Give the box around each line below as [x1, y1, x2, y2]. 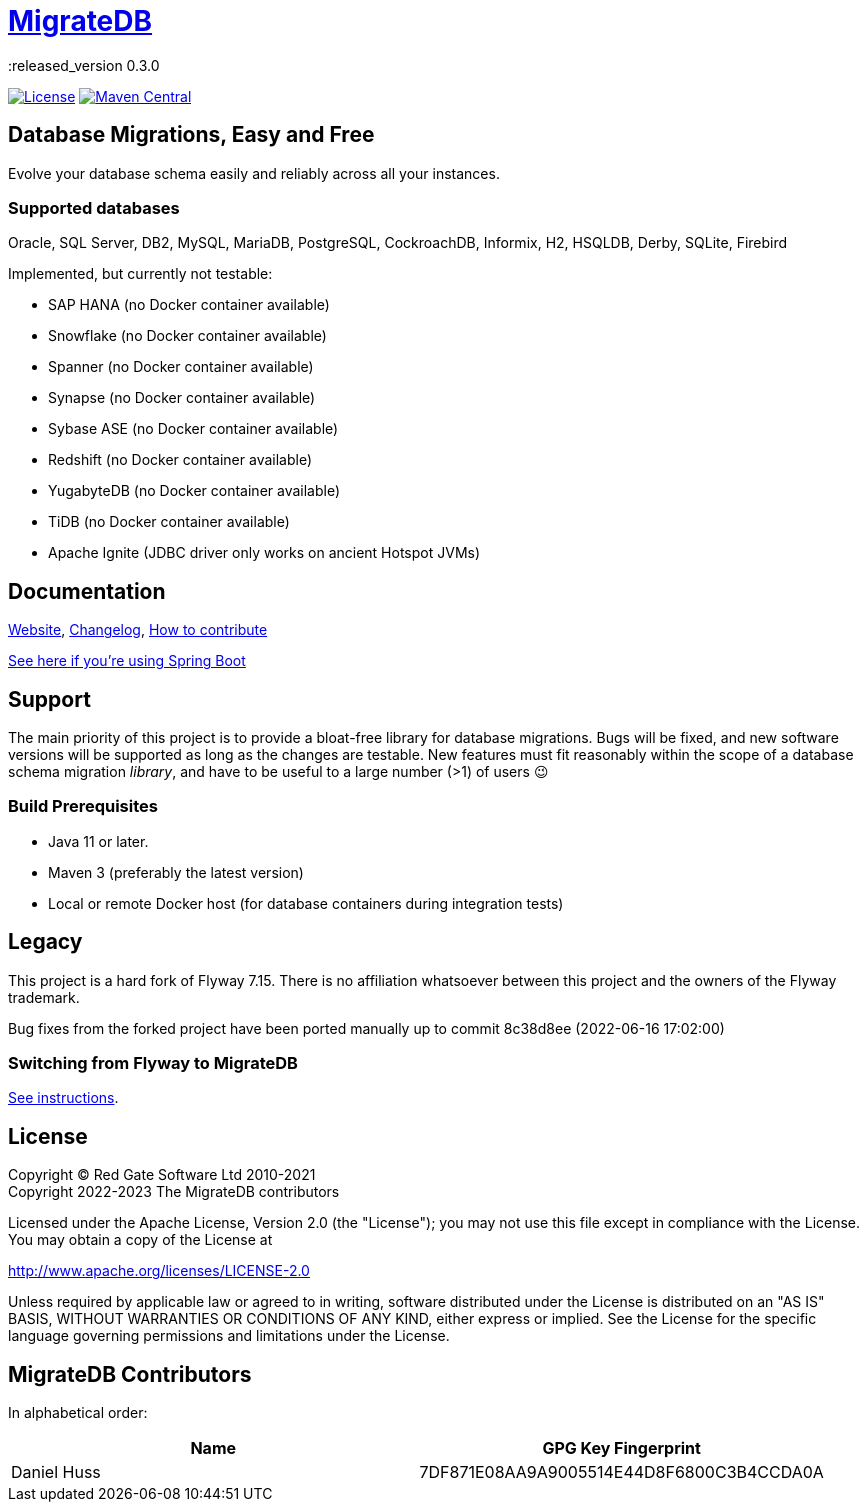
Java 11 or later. [48, 832, 149, 850]
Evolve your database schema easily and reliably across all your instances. [8, 164, 500, 182]
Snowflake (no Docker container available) [48, 327, 327, 345]
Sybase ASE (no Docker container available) [48, 420, 339, 438]
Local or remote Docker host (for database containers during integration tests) [48, 894, 564, 912]
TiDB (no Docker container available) [48, 513, 290, 531]
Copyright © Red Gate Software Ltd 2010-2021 [8, 1166, 316, 1184]
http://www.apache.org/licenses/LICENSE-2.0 [8, 1262, 310, 1280]
